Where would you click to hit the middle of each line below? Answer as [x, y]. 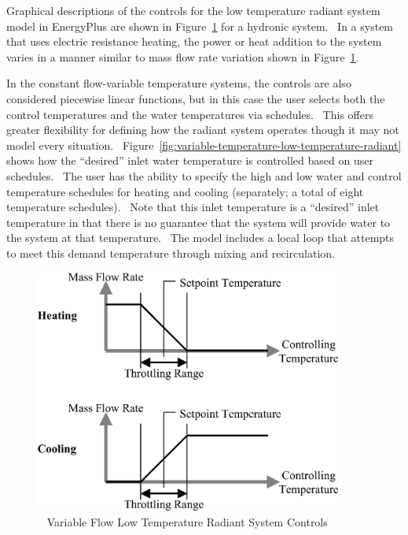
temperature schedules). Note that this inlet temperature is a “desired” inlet [193, 207]
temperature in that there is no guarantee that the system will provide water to [198, 222]
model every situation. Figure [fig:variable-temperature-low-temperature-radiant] [204, 145]
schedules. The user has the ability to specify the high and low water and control [204, 175]
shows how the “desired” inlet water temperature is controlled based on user [190, 160]
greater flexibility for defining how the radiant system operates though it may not [203, 130]
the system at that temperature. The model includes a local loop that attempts [200, 238]
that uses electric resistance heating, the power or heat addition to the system [194, 41]
